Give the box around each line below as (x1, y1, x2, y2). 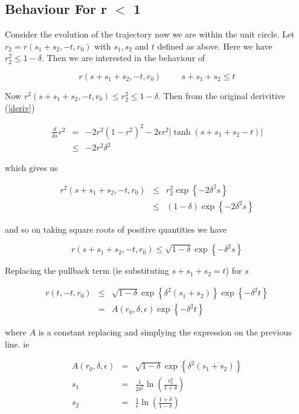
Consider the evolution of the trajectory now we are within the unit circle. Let (5, 28, 295, 40)
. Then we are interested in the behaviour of (42, 51, 205, 64)
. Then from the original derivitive (158, 89, 285, 102)
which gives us (5, 161, 58, 174)
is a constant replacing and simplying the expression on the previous (38, 326, 292, 338)
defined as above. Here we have (157, 39, 272, 52)
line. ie (5, 337, 30, 350)
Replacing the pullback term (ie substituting (5, 264, 169, 277)
